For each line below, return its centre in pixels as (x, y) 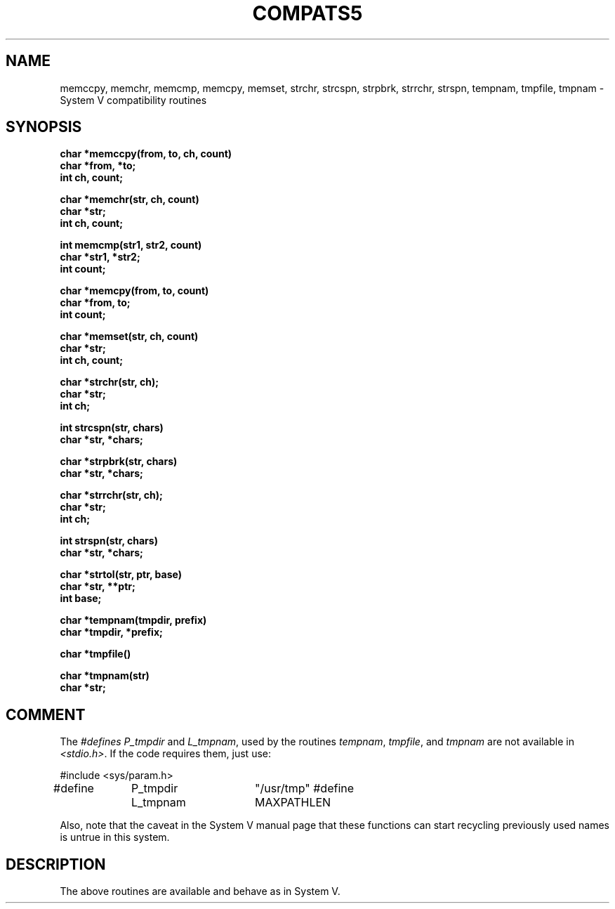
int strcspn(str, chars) (112, 428)
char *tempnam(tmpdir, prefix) (133, 620)
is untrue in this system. (115, 837)
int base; (81, 599)
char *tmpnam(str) (105, 676)
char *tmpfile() (95, 654)
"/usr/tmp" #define (305, 789)
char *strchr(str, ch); (109, 382)
